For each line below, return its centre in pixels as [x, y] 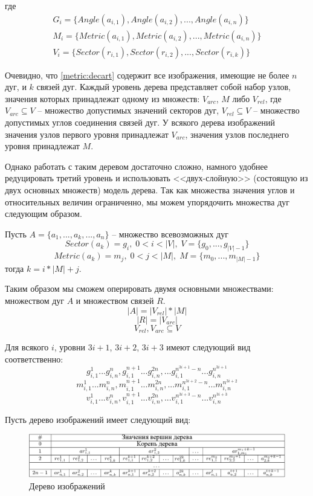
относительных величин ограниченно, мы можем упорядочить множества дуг [147, 201]
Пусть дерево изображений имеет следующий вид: [98, 419]
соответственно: [34, 359]
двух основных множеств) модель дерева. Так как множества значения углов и [150, 190]
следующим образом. [44, 214]
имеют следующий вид [208, 347]
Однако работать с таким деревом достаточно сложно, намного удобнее [137, 166]
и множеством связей [115, 300]
